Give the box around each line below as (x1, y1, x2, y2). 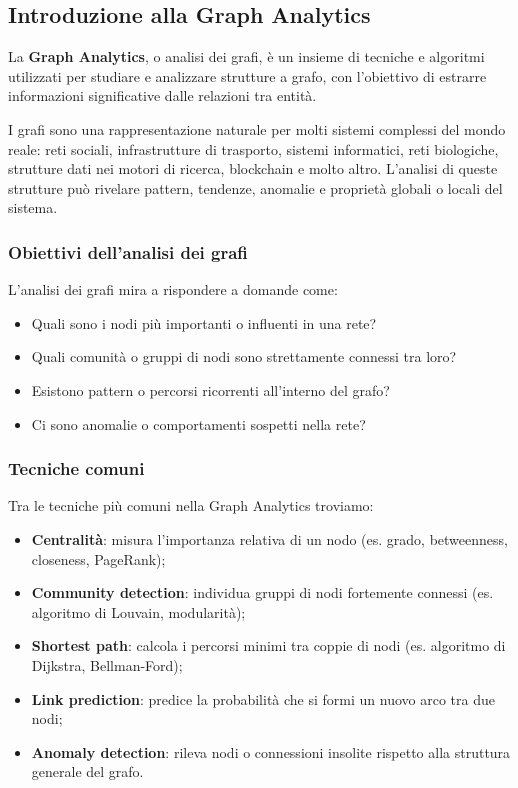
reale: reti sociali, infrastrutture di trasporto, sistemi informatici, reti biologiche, (8, 138, 499, 159)
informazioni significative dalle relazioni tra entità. (8, 85, 317, 106)
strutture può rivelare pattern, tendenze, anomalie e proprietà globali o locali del (8, 177, 503, 198)
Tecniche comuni (8, 456, 145, 481)
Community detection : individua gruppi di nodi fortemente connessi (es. (31, 582, 494, 603)
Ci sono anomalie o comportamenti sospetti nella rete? (31, 413, 366, 434)
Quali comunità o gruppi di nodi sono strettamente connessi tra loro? (31, 346, 457, 367)
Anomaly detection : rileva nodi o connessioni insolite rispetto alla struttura (31, 741, 511, 762)
